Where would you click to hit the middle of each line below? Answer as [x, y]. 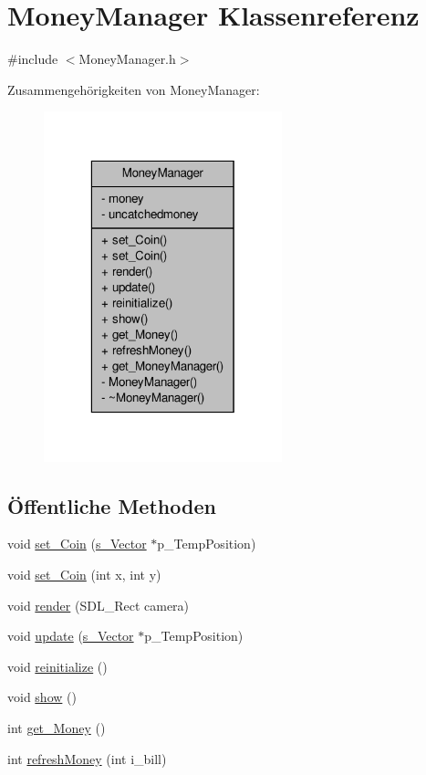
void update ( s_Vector [71, 636]
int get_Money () [57, 728]
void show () [42, 697]
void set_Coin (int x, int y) [84, 575]
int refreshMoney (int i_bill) [87, 758]
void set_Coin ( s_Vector [77, 544]
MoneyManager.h [127, 59]
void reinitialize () [57, 666]
